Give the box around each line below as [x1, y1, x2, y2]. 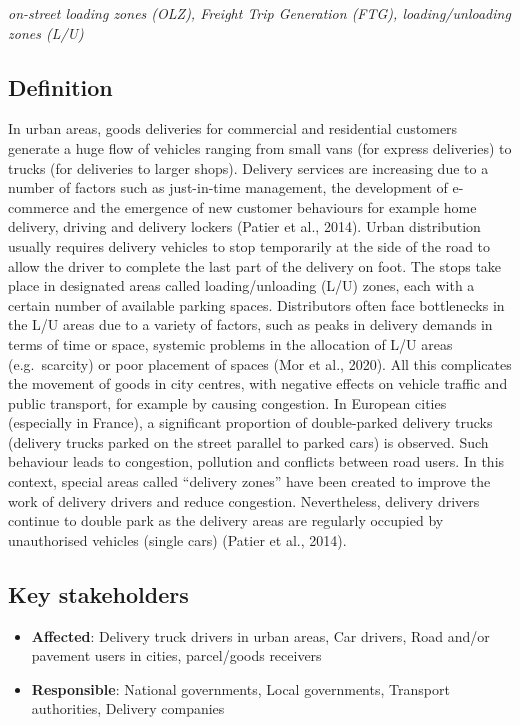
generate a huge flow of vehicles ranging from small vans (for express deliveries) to [8, 137, 512, 158]
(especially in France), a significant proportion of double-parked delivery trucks [8, 412, 493, 433]
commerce [8, 196, 69, 217]
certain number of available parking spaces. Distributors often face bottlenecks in [8, 294, 505, 315]
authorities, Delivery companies [31, 698, 225, 719]
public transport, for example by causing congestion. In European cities [8, 392, 447, 413]
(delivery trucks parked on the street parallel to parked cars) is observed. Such [8, 431, 489, 452]
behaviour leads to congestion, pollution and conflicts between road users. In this [8, 451, 505, 472]
